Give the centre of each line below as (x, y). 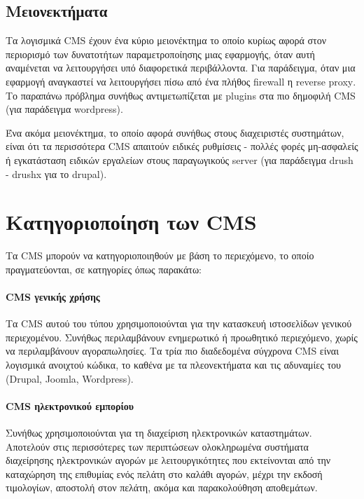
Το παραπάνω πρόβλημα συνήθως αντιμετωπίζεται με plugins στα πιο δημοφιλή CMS (181, 95)
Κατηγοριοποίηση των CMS (131, 222)
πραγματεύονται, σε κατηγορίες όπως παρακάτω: (104, 269)
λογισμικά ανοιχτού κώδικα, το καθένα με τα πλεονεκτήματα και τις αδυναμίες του (173, 365)
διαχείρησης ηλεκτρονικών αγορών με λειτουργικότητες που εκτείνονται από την (168, 460)
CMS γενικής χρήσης (53, 297)
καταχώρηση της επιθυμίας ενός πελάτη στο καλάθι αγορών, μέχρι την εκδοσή (164, 473)
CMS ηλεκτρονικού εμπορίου (70, 405)
